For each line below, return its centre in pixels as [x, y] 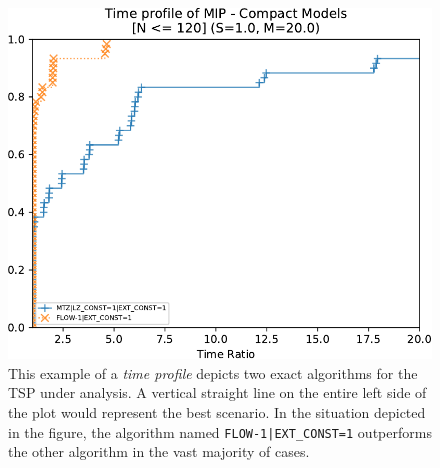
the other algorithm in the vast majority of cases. [159, 451]
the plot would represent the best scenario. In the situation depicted [217, 411]
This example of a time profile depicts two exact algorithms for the [213, 372]
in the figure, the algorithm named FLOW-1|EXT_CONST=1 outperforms [220, 431]
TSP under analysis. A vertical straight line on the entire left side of [217, 392]
